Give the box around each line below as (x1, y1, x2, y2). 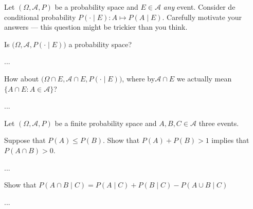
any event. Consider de (163, 2, 236, 12)
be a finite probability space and (55, 117, 157, 128)
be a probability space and (55, 2, 138, 12)
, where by (122, 73, 155, 83)
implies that (211, 135, 249, 145)
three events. (198, 117, 239, 128)
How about (4, 73, 39, 83)
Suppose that (4, 135, 46, 145)
